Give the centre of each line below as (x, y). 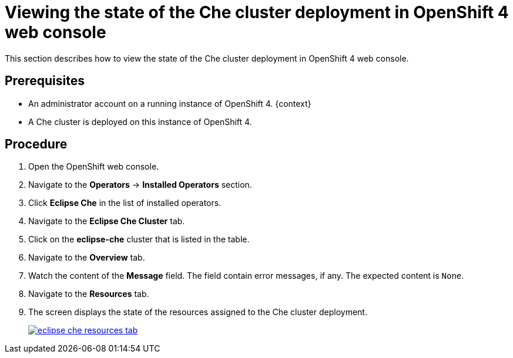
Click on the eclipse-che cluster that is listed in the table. (139, 239)
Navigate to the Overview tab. (87, 258)
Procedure (36, 144)
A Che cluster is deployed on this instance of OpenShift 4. (140, 121)
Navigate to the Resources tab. (89, 294)
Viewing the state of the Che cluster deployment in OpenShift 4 (257, 12)
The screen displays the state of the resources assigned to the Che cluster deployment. (198, 312)
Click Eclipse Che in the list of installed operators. (125, 203)
